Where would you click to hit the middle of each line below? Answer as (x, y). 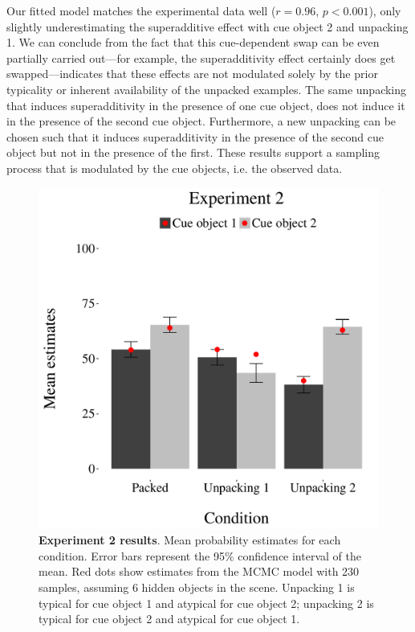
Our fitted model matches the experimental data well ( (141, 10)
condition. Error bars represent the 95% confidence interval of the (200, 555)
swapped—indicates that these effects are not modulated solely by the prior (192, 74)
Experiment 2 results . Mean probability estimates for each (190, 540)
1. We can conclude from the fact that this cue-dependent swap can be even (193, 42)
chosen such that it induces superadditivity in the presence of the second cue (195, 136)
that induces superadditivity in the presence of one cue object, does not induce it (206, 105)
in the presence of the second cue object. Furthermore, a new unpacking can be (201, 121)
